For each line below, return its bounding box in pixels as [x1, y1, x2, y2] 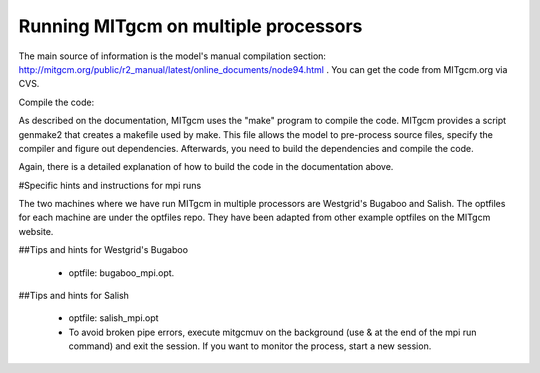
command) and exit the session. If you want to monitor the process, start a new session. [68, 340, 432, 352]
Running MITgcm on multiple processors [18, 15, 363, 37]
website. [18, 225, 54, 237]
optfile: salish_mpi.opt [68, 312, 159, 324]
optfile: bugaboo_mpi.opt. [68, 266, 175, 279]
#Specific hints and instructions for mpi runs [18, 179, 202, 191]
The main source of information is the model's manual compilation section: [18, 50, 327, 62]
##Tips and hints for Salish [18, 290, 130, 302]
